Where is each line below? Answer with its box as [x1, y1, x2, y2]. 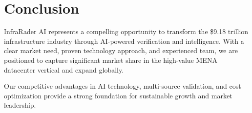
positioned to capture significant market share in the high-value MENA [4, 55, 217, 65]
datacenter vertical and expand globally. [4, 64, 124, 75]
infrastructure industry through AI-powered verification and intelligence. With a [4, 36, 244, 46]
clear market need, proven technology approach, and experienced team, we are [4, 45, 238, 56]
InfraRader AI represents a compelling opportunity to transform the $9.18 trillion [4, 26, 249, 37]
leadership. [4, 100, 36, 110]
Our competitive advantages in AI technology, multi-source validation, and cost [4, 81, 241, 91]
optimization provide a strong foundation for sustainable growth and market [4, 90, 232, 100]
